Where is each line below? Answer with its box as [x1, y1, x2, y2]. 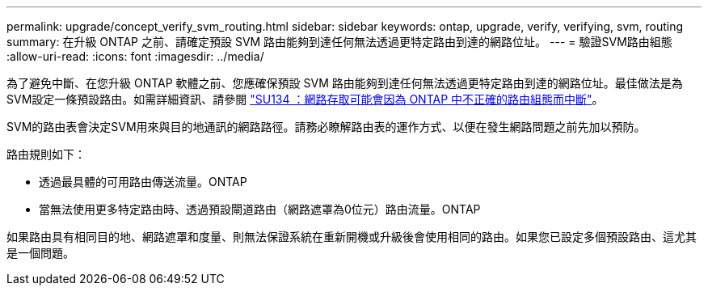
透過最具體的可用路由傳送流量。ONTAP [39, 175, 247, 188]
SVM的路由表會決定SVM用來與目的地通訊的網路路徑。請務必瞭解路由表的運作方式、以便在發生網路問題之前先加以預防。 [6, 120, 646, 133]
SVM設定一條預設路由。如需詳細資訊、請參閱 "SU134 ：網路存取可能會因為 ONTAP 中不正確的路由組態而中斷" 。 [6, 92, 604, 106]
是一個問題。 [6, 246, 74, 260]
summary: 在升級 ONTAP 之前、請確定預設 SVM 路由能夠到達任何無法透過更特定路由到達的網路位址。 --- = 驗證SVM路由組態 [6, 35, 672, 49]
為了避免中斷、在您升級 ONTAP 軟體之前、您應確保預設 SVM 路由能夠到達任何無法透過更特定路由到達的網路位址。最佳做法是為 [6, 76, 683, 90]
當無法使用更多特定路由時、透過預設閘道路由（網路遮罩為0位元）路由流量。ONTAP [39, 202, 481, 216]
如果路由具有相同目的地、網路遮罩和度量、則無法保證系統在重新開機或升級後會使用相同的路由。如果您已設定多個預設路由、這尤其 [6, 230, 697, 243]
